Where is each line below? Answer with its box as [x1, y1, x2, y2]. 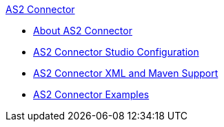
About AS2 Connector [33, 25, 132, 36]
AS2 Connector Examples [33, 89, 150, 100]
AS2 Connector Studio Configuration [33, 46, 199, 58]
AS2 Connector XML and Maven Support [33, 67, 218, 79]
